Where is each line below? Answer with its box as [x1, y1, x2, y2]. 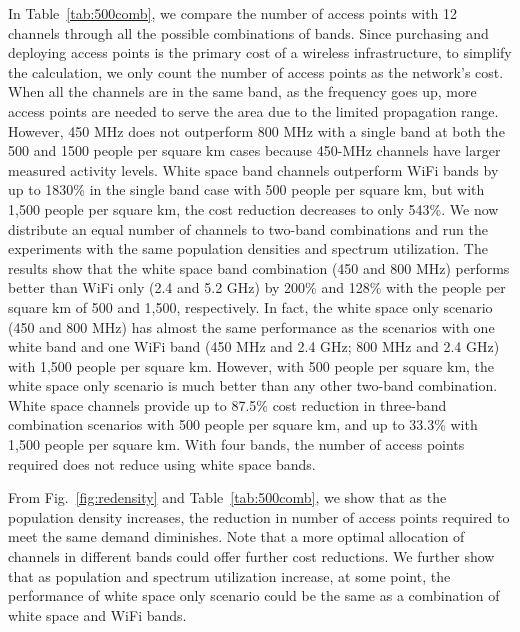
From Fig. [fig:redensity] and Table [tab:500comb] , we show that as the [8, 487, 447, 508]
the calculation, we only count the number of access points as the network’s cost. [8, 61, 504, 82]
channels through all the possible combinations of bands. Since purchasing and [8, 22, 489, 43]
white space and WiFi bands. [8, 604, 187, 625]
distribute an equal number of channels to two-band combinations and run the [8, 218, 488, 239]
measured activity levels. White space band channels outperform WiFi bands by [8, 159, 499, 180]
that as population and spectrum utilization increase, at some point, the [8, 565, 451, 586]
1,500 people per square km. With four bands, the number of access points [8, 434, 465, 455]
